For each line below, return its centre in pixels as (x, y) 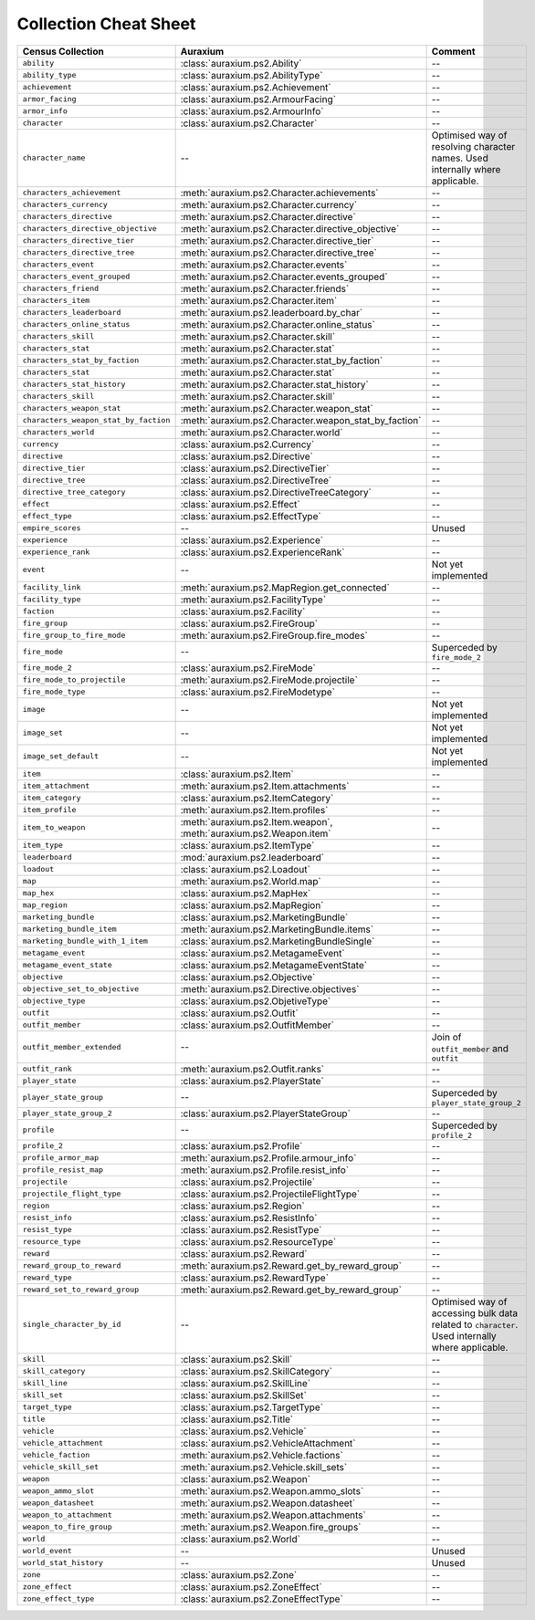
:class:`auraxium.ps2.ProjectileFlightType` (270, 1194)
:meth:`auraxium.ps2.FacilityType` (253, 600)
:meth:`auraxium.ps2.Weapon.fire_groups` (271, 1527)
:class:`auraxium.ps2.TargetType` (252, 1407)
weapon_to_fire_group (68, 1527)
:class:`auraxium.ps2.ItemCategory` (257, 798)
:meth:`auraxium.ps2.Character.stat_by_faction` (282, 361)
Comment (453, 51)
